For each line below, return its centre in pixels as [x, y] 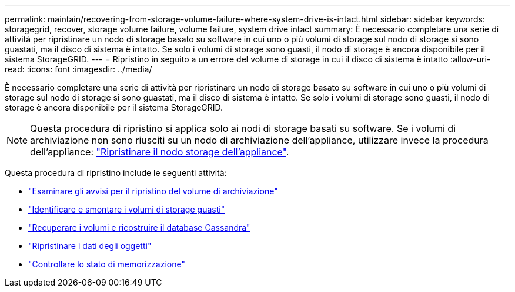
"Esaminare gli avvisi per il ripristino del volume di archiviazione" [153, 191]
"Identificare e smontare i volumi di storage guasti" [127, 209]
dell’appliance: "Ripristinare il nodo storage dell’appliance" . [160, 152]
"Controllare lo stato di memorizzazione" [107, 264]
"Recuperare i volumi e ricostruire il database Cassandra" [139, 228]
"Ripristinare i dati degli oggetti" [90, 246]
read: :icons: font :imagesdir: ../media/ [78, 69]
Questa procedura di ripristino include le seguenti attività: [116, 173]
